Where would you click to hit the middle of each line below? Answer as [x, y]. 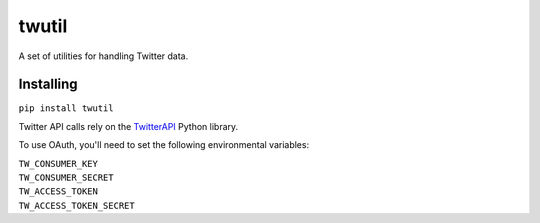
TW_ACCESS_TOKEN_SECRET [76, 205]
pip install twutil [66, 108]
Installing [48, 84]
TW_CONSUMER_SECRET [66, 178]
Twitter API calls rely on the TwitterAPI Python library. [128, 126]
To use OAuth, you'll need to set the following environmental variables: [164, 145]
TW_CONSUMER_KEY [58, 163]
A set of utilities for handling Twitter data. [103, 56]
